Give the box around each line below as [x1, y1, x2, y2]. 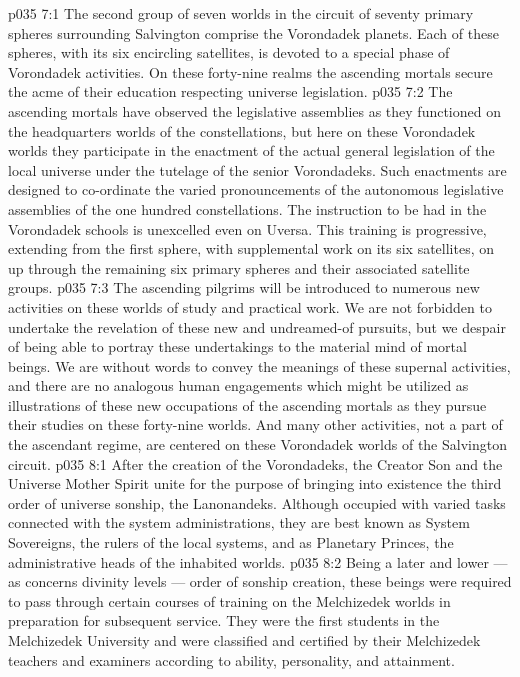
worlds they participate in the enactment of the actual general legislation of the [8, 140, 495, 161]
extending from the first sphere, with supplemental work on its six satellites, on [8, 238, 495, 259]
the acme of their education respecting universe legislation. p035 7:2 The [8, 81, 453, 102]
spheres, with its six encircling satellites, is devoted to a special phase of [8, 42, 450, 63]
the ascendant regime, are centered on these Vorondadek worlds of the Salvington [8, 434, 507, 455]
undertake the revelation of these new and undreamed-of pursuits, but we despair [8, 316, 506, 337]
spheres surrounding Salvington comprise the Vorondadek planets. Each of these [8, 22, 499, 43]
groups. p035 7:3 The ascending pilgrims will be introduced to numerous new [8, 277, 480, 298]
